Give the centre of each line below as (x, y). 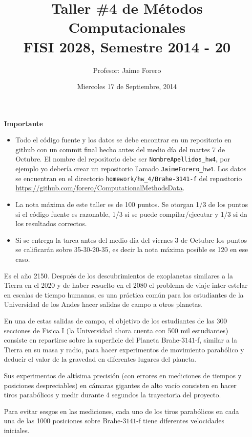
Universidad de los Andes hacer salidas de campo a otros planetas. (104, 304)
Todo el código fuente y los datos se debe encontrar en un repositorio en (123, 140)
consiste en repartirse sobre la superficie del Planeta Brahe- (93, 340)
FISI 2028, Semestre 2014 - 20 (127, 46)
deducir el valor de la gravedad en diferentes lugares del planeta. (100, 359)
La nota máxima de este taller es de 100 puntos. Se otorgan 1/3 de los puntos (132, 204)
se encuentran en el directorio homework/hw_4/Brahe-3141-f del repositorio (129, 178)
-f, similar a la (216, 340)
